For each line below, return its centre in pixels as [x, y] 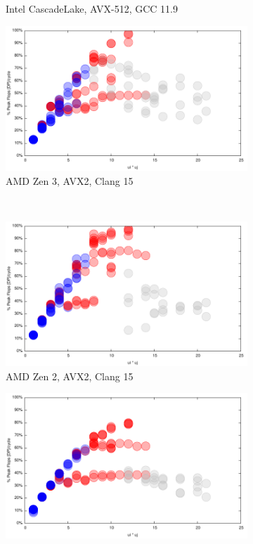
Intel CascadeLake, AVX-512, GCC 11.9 [92, 8]
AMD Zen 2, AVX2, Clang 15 [70, 376]
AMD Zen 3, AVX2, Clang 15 [70, 180]
